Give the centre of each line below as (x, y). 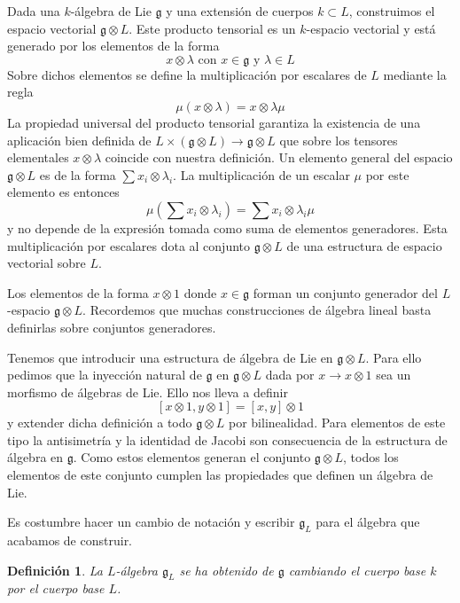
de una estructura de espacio (364, 245)
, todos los (370, 457)
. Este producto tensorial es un (212, 28)
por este (387, 174)
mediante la (415, 74)
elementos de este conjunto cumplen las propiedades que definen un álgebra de (220, 475)
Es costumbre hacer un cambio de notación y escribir (151, 522)
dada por (290, 375)
